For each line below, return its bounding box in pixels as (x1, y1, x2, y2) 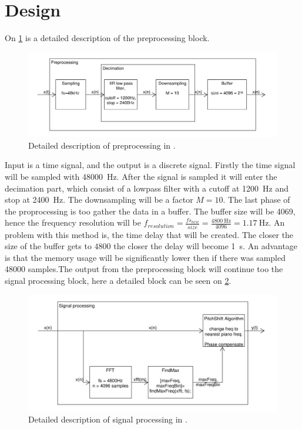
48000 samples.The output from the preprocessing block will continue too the (5, 263, 283, 275)
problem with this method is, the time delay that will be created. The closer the (5, 228, 294, 240)
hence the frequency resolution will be (5, 216, 141, 229)
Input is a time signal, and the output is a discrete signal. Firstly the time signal (5, 159, 296, 171)
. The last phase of (223, 193, 290, 206)
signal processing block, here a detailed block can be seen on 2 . (5, 274, 231, 287)
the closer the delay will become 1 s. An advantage (113, 240, 298, 252)
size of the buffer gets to (5, 240, 92, 252)
